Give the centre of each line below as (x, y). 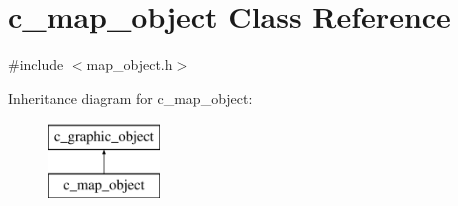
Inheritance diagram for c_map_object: (130, 97)
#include (36, 64)
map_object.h (129, 64)
